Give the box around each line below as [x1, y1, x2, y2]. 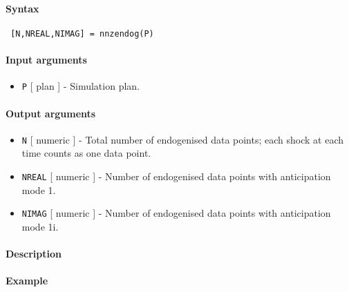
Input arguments [6, 52, 87, 67]
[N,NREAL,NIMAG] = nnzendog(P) [10, 28, 154, 39]
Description [6, 246, 62, 261]
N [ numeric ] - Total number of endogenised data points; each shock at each [21, 132, 344, 146]
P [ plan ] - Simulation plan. [21, 79, 140, 93]
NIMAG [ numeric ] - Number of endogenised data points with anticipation [21, 206, 331, 220]
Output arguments [6, 106, 96, 120]
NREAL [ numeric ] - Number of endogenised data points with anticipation [21, 168, 331, 183]
